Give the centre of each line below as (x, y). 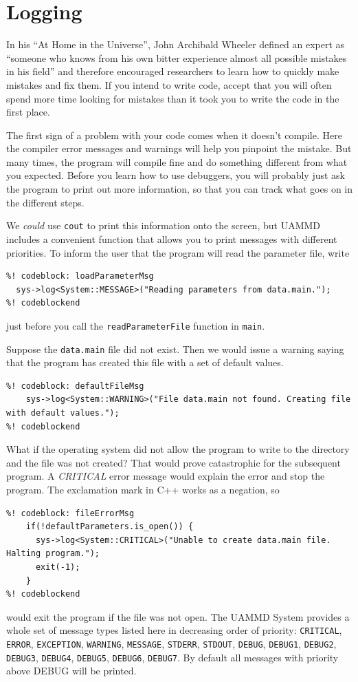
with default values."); (63, 413)
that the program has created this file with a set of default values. (145, 362)
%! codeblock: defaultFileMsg (75, 386)
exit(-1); (58, 567)
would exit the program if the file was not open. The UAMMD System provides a (178, 616)
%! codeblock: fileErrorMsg (70, 513)
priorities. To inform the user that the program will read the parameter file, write (178, 252)
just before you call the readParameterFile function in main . (136, 325)
